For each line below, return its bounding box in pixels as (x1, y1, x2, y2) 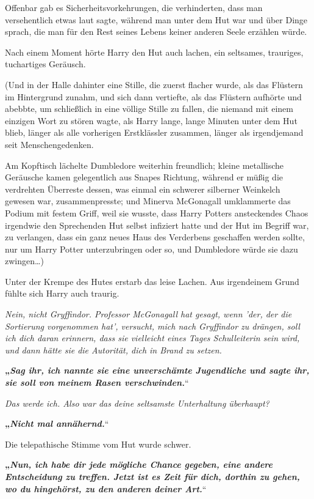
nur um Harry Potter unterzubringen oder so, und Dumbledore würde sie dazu (5, 242, 298, 255)
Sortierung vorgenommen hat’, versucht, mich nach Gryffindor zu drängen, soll (5, 319, 300, 332)
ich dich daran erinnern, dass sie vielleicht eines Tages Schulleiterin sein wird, (5, 331, 300, 344)
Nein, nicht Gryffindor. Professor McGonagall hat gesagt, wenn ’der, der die (5, 308, 292, 320)
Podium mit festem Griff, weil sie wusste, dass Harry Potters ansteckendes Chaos (5, 206, 309, 219)
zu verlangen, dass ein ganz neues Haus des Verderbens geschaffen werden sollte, (5, 231, 305, 243)
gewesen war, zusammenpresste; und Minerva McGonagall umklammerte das (5, 194, 291, 207)
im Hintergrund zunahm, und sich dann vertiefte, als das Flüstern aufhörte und (5, 90, 302, 103)
